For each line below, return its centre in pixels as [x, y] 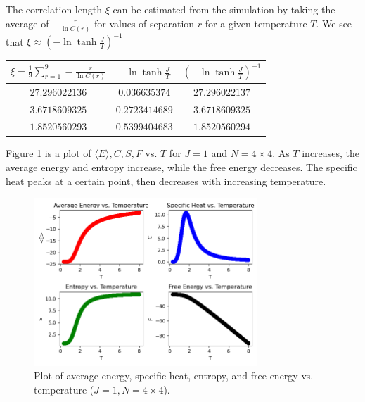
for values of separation [144, 23]
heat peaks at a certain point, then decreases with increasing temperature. [166, 181]
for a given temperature [256, 23]
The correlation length [54, 9]
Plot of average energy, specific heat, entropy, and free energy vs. [174, 376]
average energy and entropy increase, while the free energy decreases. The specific [181, 167]
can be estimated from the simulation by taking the [224, 9]
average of [27, 23]
